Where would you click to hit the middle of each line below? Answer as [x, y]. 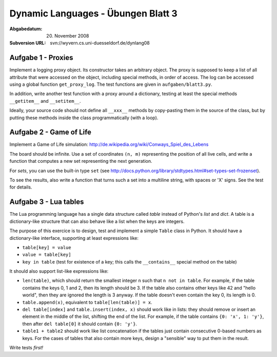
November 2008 [72, 35]
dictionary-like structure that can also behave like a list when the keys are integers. [97, 221]
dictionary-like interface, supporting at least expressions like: [74, 238]
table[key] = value [47, 247]
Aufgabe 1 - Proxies [41, 58]
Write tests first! [26, 347]
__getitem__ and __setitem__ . [45, 101]
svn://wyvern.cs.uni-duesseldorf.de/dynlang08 [100, 43]
